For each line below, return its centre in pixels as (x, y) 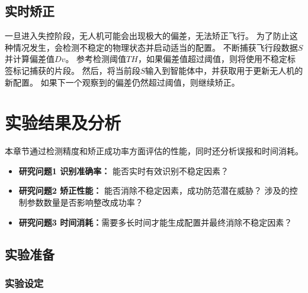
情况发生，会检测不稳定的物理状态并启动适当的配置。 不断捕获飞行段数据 (155, 47)
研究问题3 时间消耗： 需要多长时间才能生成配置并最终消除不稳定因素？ (155, 222)
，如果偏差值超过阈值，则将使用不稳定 (212, 59)
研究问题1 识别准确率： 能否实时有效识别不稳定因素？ (123, 170)
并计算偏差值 (30, 59)
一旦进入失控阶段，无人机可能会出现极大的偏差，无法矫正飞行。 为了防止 (147, 36)
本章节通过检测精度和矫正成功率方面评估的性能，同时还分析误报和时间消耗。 (154, 151)
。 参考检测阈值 (96, 59)
